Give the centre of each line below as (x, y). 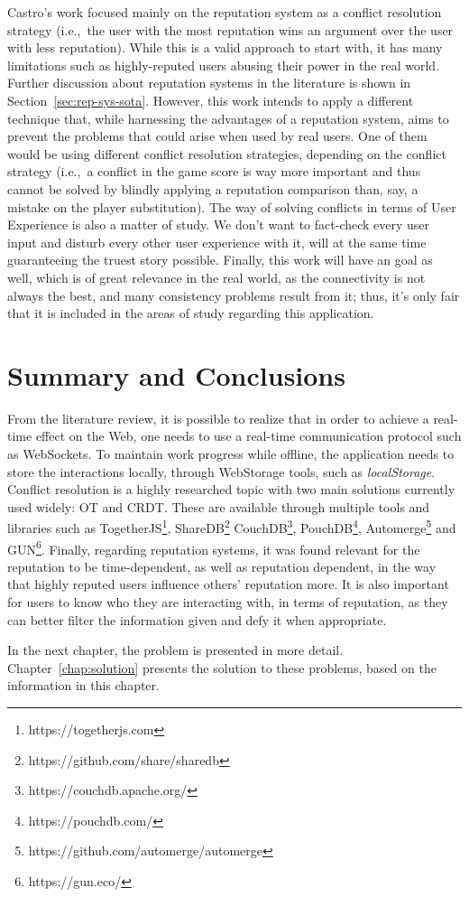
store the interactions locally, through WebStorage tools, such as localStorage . (221, 471)
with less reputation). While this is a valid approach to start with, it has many (225, 47)
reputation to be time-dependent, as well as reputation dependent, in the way (222, 566)
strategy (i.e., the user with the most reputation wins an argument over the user (230, 29)
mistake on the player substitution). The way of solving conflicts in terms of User (232, 206)
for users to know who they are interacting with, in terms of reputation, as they (228, 602)
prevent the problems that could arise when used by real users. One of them (217, 136)
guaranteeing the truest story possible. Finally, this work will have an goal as (220, 260)
